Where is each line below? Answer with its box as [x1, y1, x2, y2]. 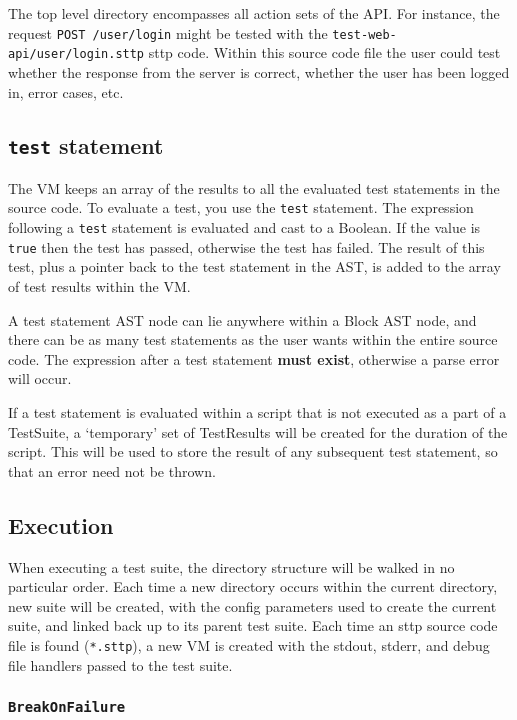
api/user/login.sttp [8, 47, 145, 62]
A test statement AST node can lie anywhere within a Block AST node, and [8, 309, 477, 330]
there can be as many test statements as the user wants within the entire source [8, 329, 498, 350]
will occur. [8, 368, 72, 389]
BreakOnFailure [8, 699, 126, 716]
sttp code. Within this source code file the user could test [148, 42, 501, 63]
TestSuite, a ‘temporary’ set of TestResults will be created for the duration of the [8, 421, 508, 442]
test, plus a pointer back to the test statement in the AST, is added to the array [8, 256, 501, 277]
